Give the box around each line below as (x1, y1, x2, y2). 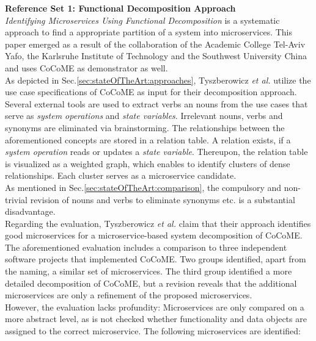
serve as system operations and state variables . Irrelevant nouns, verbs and (5, 109, 283, 122)
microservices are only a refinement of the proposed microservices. (5, 289, 252, 301)
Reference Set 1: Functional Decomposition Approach (5, 2, 236, 14)
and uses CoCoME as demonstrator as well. (5, 61, 168, 74)
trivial (5, 193, 28, 206)
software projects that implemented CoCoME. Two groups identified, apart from (5, 253, 306, 265)
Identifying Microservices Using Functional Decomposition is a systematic (5, 13, 280, 26)
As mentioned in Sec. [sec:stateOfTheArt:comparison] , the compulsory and (5, 181, 282, 193)
